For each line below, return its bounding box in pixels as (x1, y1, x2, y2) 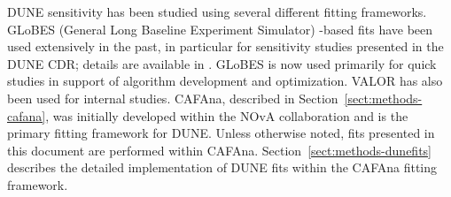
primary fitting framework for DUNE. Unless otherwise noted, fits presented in (7, 124, 435, 142)
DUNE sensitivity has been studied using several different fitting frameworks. (7, 3, 427, 20)
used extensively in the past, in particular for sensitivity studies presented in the (7, 37, 444, 56)
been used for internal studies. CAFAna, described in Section (7, 88, 338, 107)
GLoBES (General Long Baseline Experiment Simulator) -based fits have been (7, 19, 433, 38)
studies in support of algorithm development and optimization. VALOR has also (7, 72, 443, 90)
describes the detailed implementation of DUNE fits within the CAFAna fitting (7, 158, 438, 177)
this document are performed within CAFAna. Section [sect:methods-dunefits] (7, 140, 432, 159)
